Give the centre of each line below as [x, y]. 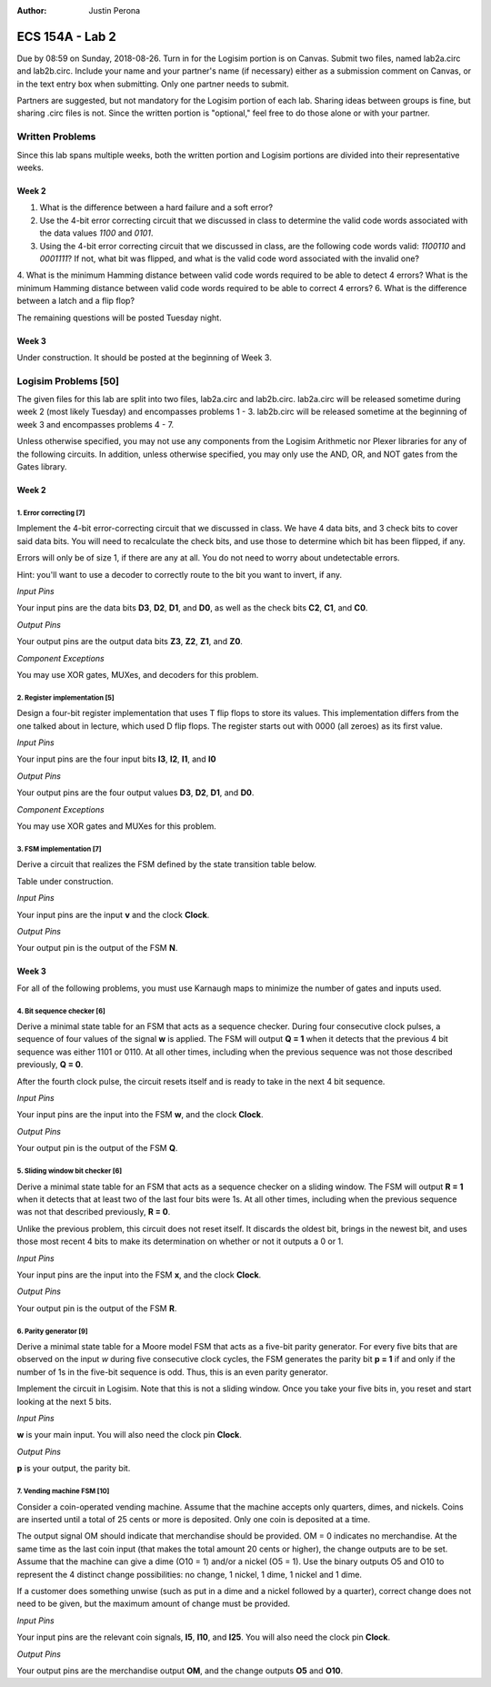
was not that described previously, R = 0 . [94, 1212]
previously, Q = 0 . [50, 1065]
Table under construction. [65, 881]
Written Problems [56, 136]
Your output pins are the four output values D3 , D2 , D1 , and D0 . [135, 793]
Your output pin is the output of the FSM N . [97, 948]
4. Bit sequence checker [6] [61, 1011]
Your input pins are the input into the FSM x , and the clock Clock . [139, 1275]
